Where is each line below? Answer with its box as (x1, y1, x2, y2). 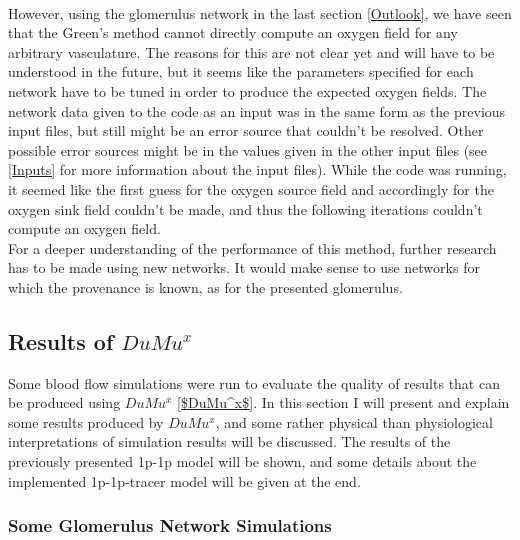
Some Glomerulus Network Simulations (8, 513, 332, 538)
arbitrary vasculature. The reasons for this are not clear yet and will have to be (8, 41, 495, 62)
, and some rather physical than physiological (215, 411, 493, 432)
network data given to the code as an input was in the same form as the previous (8, 100, 506, 121)
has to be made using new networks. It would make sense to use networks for (8, 257, 480, 278)
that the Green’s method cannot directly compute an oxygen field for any (8, 22, 458, 43)
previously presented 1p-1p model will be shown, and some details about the (8, 451, 477, 472)
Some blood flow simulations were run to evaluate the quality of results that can (8, 372, 500, 393)
